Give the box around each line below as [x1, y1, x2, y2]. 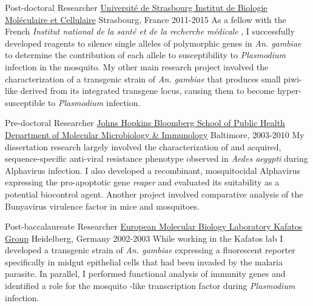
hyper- [277, 84, 301, 97]
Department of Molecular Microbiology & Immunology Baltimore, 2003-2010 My [5, 128, 305, 141]
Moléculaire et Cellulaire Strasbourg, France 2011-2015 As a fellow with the [5, 13, 286, 25]
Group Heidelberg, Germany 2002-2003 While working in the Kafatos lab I [5, 231, 283, 244]
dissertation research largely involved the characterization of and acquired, [5, 140, 281, 153]
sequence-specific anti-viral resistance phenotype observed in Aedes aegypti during [5, 152, 308, 165]
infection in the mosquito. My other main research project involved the [5, 60, 269, 73]
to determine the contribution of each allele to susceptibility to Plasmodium [5, 48, 286, 61]
